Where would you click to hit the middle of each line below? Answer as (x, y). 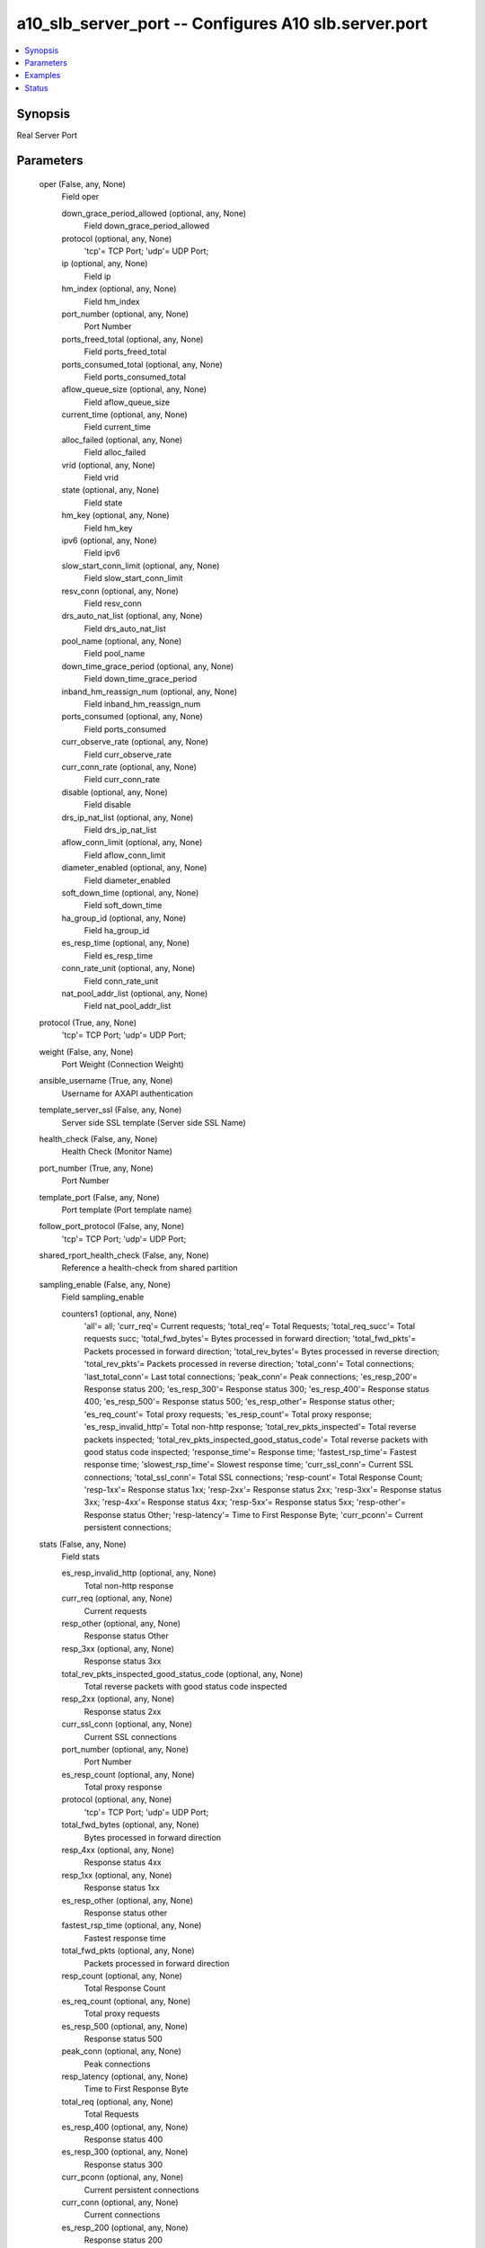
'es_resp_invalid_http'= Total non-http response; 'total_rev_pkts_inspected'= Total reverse (250, 1427)
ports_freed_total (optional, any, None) (132, 339)
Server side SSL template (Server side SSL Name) (154, 1122)
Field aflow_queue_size (127, 402)
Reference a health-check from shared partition (150, 1268)
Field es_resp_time (119, 955)
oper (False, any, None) (82, 184)
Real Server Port (47, 135)
